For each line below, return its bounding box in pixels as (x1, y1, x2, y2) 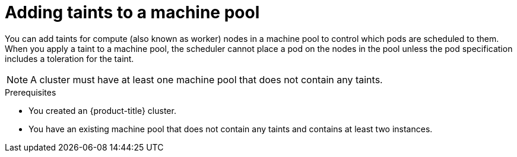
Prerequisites (5, 87, 56, 97)
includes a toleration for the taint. (5, 53, 134, 64)
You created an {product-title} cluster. (28, 105, 176, 116)
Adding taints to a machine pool (5, 2, 260, 22)
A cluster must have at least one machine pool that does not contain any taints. (30, 73, 383, 86)
